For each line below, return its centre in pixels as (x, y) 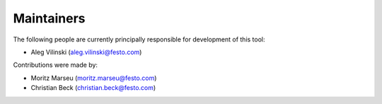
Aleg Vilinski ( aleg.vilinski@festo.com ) (86, 52)
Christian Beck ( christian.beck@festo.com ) (93, 88)
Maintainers (49, 18)
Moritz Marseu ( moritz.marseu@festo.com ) (94, 78)
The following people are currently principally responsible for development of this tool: (139, 39)
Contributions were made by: (56, 65)
